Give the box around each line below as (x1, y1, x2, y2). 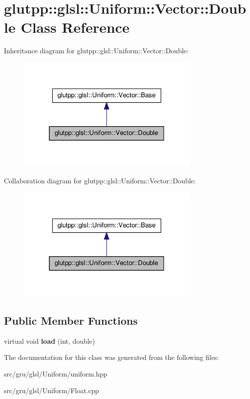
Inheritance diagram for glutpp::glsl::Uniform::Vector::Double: (4, 45, 189, 56)
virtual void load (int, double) (4, 335, 95, 346)
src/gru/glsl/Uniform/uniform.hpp (4, 369, 107, 379)
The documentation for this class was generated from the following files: (4, 352, 219, 362)
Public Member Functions (4, 313, 138, 328)
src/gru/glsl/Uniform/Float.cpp (4, 385, 99, 395)
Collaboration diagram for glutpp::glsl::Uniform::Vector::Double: (4, 175, 196, 185)
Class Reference (21, 17, 129, 37)
